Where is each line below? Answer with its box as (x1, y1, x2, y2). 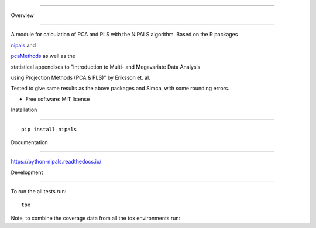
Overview (11, 12, 35, 19)
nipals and (11, 42, 36, 49)
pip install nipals (21, 126, 77, 132)
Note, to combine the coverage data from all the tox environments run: (11, 215, 181, 222)
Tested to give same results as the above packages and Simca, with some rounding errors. (11, 85, 230, 92)
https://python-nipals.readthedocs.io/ (11, 158, 102, 165)
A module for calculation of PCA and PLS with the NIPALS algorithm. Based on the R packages (11, 31, 238, 38)
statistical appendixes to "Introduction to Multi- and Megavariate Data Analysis (11, 63, 201, 70)
